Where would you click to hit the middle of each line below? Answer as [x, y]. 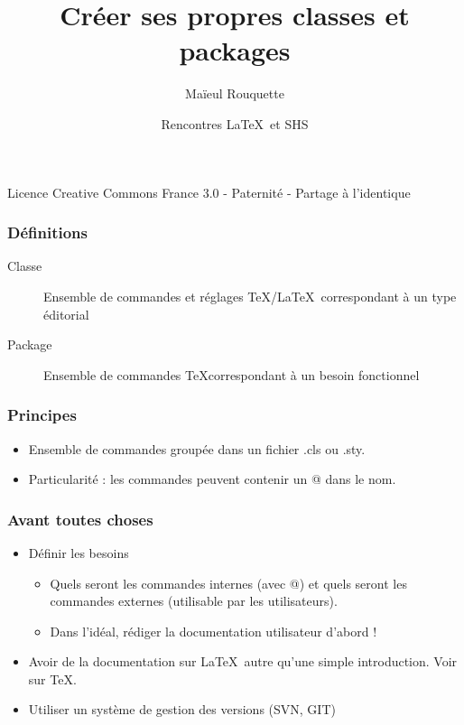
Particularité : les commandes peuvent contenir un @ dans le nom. [212, 479]
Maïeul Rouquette [235, 93]
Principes [42, 415]
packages [235, 50]
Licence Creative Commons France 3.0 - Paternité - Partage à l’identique [209, 192]
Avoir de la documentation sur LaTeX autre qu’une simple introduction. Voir [243, 661]
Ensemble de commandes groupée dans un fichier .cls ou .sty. [197, 448]
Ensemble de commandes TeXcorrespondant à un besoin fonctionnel [232, 374]
